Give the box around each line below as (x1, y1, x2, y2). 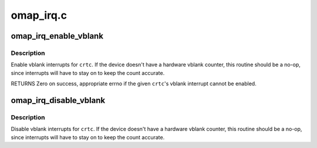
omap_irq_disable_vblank (11, 95, 106, 105)
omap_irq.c (11, 9, 68, 22)
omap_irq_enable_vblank (11, 31, 104, 41)
